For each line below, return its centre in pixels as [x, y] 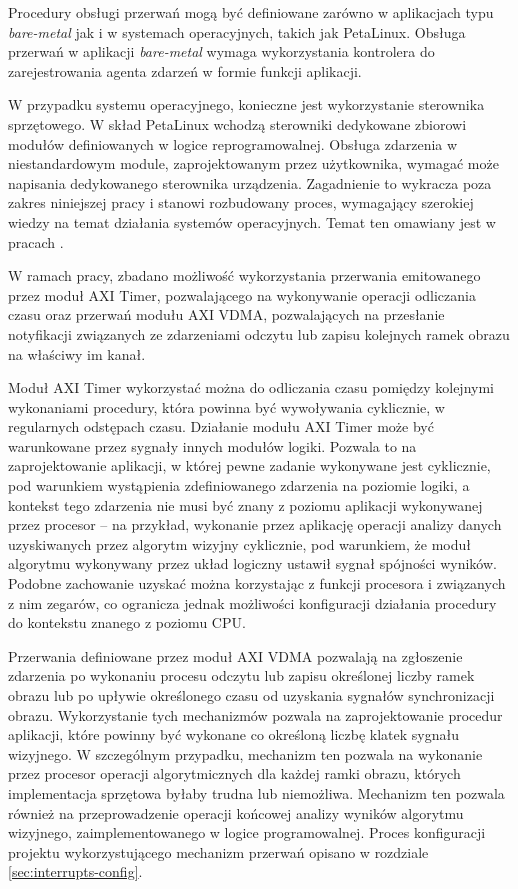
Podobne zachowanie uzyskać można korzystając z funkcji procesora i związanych [257, 583]
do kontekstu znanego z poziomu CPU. [127, 622]
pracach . [36, 241]
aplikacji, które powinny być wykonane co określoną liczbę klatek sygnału [234, 734]
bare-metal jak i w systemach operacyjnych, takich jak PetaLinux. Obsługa [237, 31]
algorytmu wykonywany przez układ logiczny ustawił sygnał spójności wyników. [252, 563]
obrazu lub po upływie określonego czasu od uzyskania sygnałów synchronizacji [251, 695]
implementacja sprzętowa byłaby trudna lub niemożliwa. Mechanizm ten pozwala [256, 792]
